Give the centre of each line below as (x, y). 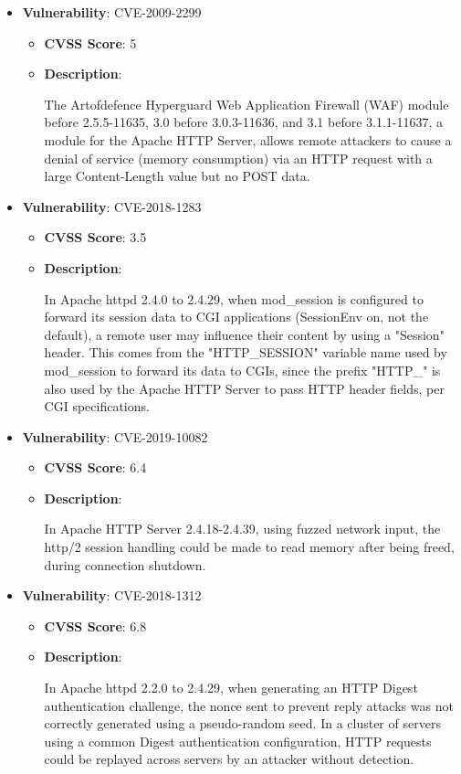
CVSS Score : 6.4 (95, 467)
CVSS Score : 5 (90, 42)
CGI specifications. (97, 406)
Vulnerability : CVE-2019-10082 (115, 436)
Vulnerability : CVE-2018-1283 (112, 206)
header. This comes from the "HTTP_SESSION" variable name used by (246, 352)
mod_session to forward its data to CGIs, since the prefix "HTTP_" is (242, 370)
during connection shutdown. (125, 564)
